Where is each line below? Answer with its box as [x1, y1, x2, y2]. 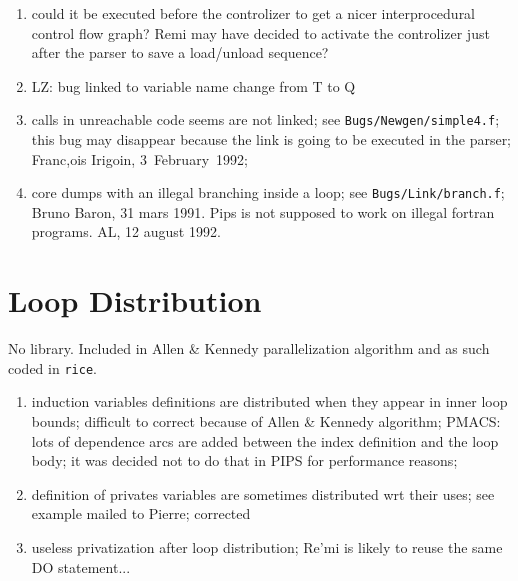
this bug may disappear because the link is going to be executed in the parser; [31, 129, 512, 150]
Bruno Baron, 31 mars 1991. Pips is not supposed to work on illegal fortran [31, 201, 495, 222]
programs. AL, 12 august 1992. [31, 221, 221, 242]
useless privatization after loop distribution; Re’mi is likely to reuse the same [31, 537, 503, 557]
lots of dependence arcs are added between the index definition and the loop [31, 430, 499, 451]
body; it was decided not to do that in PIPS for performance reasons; [31, 450, 458, 471]
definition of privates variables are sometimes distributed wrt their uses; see [31, 483, 495, 504]
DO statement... [31, 556, 131, 577]
